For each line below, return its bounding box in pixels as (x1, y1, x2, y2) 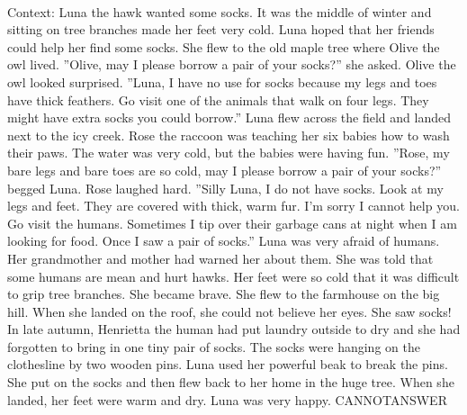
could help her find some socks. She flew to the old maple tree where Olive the (7, 37, 440, 56)
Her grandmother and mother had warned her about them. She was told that (7, 248, 434, 267)
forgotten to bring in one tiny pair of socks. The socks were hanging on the (7, 337, 420, 356)
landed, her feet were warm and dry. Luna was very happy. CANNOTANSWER (7, 390, 447, 409)
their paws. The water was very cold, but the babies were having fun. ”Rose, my (7, 143, 450, 162)
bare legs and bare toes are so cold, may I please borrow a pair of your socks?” (7, 160, 442, 179)
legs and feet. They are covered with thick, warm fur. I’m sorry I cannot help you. (7, 196, 460, 215)
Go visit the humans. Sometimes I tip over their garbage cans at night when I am (7, 213, 457, 232)
